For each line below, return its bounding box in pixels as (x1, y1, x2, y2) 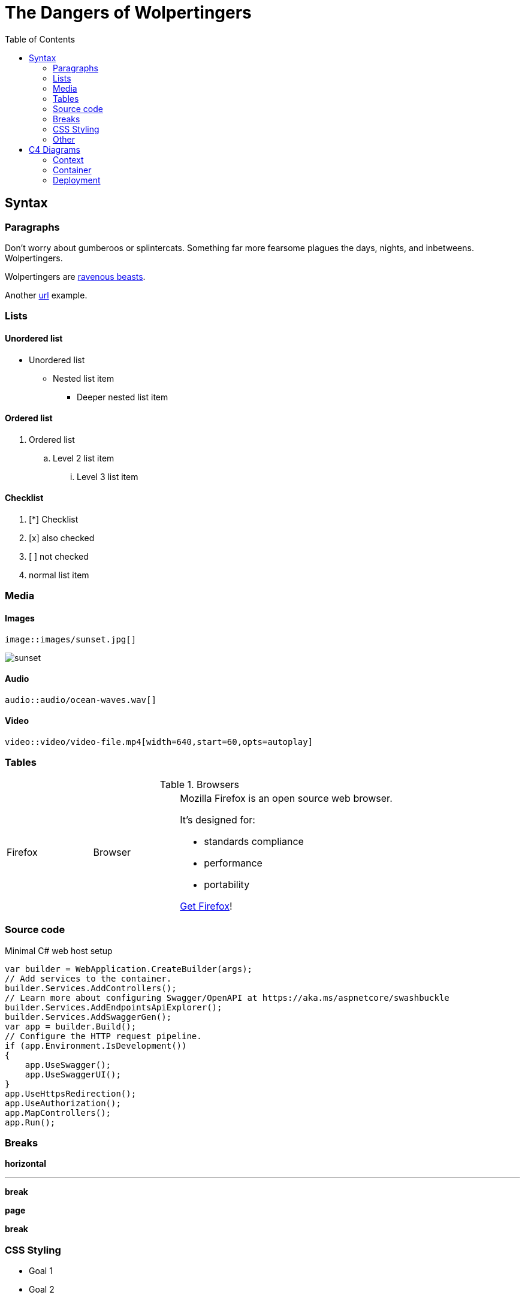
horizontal (5, 1158, 47, 1169)
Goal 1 (29, 1266, 53, 1276)
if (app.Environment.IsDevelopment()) (5, 1040, 187, 1051)
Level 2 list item (53, 452, 114, 463)
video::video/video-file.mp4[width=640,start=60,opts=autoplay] (5, 737, 313, 747)
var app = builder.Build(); (5, 1021, 137, 1031)
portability (204, 878, 250, 891)
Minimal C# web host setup (5, 945, 113, 956)
